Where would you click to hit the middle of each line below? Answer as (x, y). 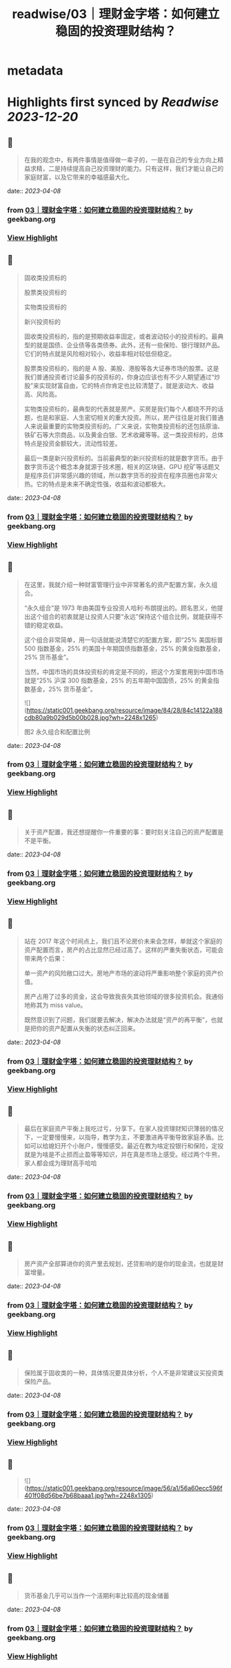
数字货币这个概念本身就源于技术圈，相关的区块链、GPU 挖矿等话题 (119, 466)
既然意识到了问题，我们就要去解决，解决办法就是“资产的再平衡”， (118, 1019)
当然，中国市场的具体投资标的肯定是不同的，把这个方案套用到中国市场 (124, 671)
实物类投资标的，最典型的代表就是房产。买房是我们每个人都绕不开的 (121, 409)
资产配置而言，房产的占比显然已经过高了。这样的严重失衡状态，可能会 (124, 950)
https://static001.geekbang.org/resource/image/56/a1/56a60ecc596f (124, 1488)
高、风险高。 (42, 394)
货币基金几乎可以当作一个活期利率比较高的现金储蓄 (97, 1595)
